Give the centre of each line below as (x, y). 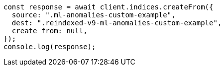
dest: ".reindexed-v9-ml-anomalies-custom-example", (117, 23)
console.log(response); (50, 47)
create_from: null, (50, 31)
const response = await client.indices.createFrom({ (109, 7)
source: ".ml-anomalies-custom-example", (94, 15)
